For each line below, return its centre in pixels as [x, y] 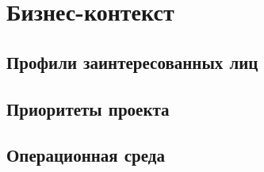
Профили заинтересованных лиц [132, 61]
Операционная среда [86, 155]
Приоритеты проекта [88, 108]
